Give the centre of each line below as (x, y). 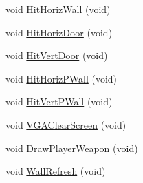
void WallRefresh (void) (56, 171)
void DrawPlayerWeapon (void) (72, 148)
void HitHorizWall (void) (58, 9)
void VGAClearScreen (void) (66, 124)
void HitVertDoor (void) (57, 55)
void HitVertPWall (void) (59, 101)
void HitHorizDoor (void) (59, 32)
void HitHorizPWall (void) (62, 78)
